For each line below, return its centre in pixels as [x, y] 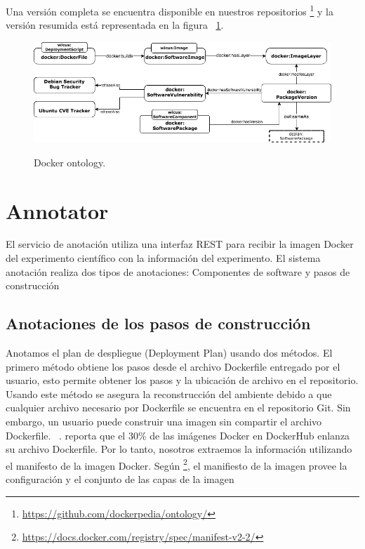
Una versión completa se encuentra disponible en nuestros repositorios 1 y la [170, 10]
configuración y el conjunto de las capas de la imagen [120, 479]
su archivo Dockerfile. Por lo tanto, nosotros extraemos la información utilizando [179, 449]
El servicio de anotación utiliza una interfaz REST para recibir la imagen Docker [180, 244]
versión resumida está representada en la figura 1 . [115, 25]
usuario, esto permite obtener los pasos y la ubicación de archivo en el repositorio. [182, 380]
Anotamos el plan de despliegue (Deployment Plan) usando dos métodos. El [169, 353]
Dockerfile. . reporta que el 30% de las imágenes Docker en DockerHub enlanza [178, 435]
